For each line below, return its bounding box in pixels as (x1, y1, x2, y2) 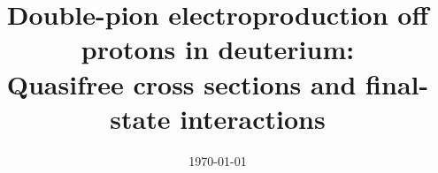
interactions (180, 100, 326, 136)
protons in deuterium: (81, 31, 355, 67)
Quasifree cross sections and (6, 65, 357, 102)
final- (365, 65, 429, 102)
